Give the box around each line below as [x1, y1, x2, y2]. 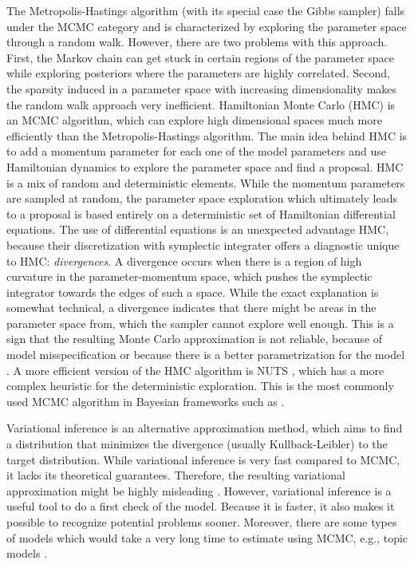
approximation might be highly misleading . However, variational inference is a [6, 482, 392, 499]
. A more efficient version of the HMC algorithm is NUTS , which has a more [6, 361, 384, 378]
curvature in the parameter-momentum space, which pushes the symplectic [6, 268, 373, 285]
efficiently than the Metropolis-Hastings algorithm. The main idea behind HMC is [6, 127, 408, 144]
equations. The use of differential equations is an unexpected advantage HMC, [6, 221, 389, 238]
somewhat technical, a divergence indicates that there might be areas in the [6, 299, 377, 316]
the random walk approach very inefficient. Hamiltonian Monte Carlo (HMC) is [6, 96, 396, 112]
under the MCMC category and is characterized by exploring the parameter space [6, 18, 407, 34]
